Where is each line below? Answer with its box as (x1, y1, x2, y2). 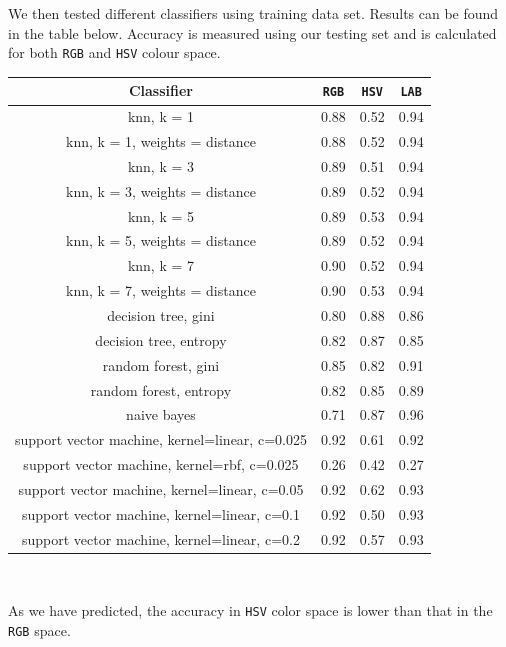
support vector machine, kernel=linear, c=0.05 (18, 478, 304, 499)
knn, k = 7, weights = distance (65, 280, 256, 301)
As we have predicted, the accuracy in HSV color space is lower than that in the (8, 600, 493, 621)
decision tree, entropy (95, 329, 227, 350)
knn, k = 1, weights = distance (65, 131, 256, 152)
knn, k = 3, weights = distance (65, 180, 256, 201)
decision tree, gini (107, 305, 215, 325)
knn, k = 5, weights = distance (65, 230, 256, 251)
